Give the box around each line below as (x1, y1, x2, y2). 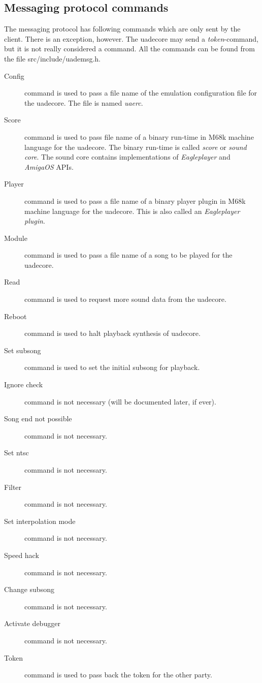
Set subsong (4, 345, 41, 355)
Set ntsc (4, 447, 29, 458)
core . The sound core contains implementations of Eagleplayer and (24, 151, 231, 162)
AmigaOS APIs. (24, 161, 74, 172)
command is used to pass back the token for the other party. (24, 669, 212, 680)
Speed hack (4, 549, 39, 560)
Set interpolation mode (4, 515, 76, 526)
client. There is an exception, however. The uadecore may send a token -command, (4, 33, 258, 44)
